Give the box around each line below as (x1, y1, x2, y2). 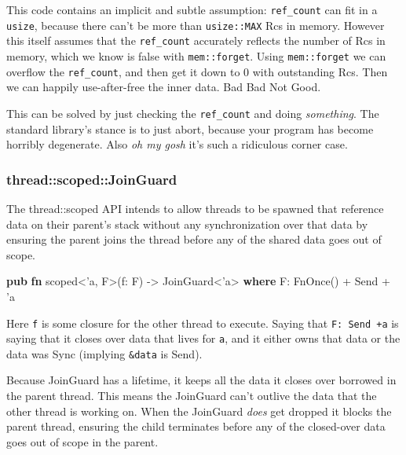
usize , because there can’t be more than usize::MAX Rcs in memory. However (6, 17, 385, 33)
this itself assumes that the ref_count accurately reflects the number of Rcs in (6, 32, 386, 49)
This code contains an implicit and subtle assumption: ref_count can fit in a (6, 2, 378, 17)
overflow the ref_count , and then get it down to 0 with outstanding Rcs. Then (6, 63, 388, 79)
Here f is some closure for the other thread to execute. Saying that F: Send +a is (6, 314, 399, 331)
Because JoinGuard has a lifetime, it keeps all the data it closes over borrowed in (6, 372, 397, 388)
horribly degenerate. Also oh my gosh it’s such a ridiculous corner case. (6, 136, 348, 152)
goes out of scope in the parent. (6, 433, 159, 449)
